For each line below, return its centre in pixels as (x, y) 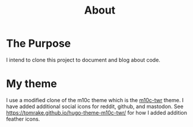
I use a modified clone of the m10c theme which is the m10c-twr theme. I (95, 100)
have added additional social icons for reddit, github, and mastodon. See (95, 106)
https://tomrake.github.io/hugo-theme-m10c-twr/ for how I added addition (97, 112)
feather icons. (23, 119)
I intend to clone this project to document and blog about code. (83, 60)
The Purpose (39, 43)
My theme (32, 84)
